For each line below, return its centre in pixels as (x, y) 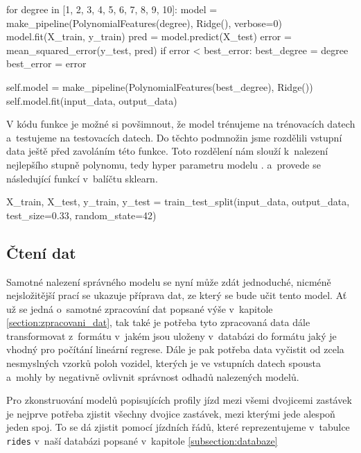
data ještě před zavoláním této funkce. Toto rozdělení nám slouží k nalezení (167, 151)
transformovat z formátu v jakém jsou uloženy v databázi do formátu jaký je (171, 335)
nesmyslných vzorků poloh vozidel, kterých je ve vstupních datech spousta (164, 363)
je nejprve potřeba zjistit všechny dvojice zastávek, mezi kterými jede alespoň (171, 413)
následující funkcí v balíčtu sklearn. (82, 178)
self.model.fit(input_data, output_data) (92, 100)
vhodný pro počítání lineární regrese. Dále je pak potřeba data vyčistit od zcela (175, 349)
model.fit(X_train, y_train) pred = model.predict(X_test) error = (149, 36)
